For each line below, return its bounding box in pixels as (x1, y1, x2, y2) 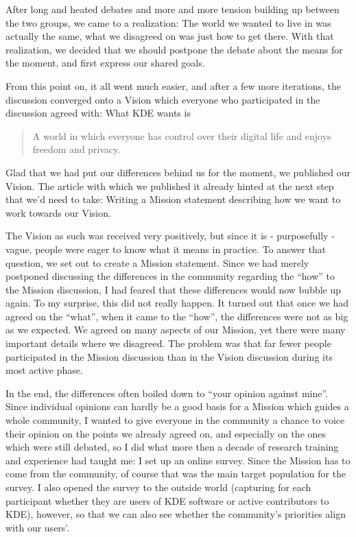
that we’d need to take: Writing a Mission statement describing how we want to (5, 192, 341, 206)
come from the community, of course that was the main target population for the (5, 466, 346, 481)
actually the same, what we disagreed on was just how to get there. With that (5, 29, 334, 43)
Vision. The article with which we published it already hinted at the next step (5, 178, 334, 193)
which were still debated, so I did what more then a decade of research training (5, 440, 339, 454)
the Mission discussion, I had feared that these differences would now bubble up (5, 282, 342, 296)
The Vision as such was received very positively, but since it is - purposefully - (5, 228, 335, 243)
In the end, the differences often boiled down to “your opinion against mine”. (5, 385, 329, 400)
